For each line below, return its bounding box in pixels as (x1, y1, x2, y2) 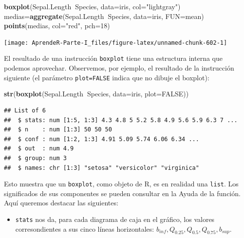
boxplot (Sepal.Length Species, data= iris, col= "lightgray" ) (4, 1, 181, 11)
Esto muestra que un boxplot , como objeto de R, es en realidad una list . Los (4, 179, 239, 189)
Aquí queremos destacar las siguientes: (4, 198, 118, 208)
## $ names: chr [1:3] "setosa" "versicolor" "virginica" (4, 164, 199, 171)
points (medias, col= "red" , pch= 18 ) (4, 20, 110, 31)
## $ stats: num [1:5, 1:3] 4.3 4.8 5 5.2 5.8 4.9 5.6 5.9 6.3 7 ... (4, 116, 238, 124)
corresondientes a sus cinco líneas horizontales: (15, 223, 154, 234)
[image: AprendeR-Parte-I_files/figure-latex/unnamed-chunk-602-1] (4, 39, 227, 46)
